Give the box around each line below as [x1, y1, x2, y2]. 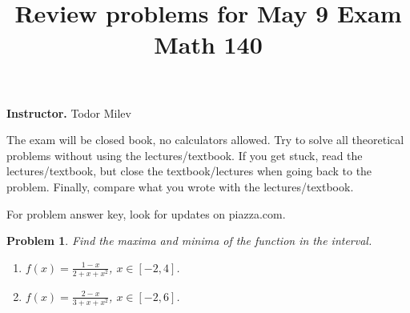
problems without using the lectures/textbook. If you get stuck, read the [6, 146, 363, 163]
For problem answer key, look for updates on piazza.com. [6, 205, 286, 222]
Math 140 [154, 28, 263, 61]
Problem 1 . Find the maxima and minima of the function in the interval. [6, 232, 372, 249]
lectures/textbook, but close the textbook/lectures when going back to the [6, 163, 372, 179]
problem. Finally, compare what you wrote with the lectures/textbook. [6, 178, 354, 195]
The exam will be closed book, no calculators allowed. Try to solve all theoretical [6, 131, 404, 148]
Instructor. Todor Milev [6, 104, 131, 121]
